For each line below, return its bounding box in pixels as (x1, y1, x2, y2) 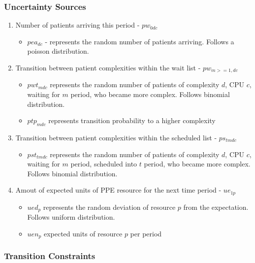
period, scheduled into (70, 159, 137, 169)
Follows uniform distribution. (27, 212, 115, 222)
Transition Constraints (4, 250, 96, 262)
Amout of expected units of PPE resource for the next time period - (15, 185, 222, 195)
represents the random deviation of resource (43, 201, 176, 212)
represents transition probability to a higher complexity (48, 115, 216, 126)
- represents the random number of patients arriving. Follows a (45, 36, 234, 46)
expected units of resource (43, 228, 123, 238)
